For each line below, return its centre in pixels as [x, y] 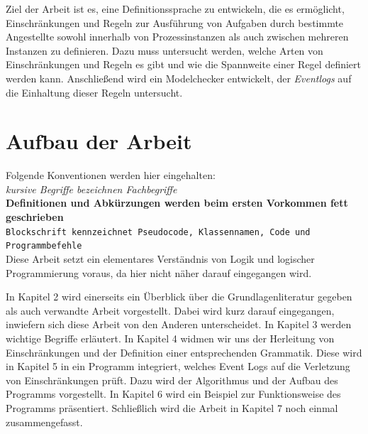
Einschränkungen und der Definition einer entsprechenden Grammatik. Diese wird [184, 352]
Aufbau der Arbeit [99, 141]
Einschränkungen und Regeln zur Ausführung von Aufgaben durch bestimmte [175, 22]
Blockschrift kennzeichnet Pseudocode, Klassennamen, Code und [158, 232]
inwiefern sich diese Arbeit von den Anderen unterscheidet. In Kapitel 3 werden [179, 324]
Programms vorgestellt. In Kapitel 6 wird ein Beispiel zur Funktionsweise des [173, 394]
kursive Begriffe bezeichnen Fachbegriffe [91, 189]
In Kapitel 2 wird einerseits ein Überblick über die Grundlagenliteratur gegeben [179, 297]
